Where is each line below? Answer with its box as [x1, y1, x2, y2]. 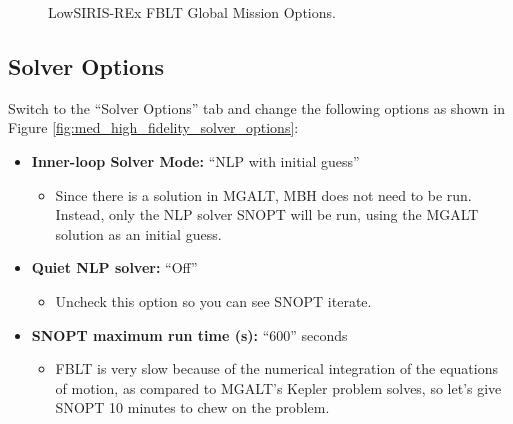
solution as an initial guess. [55, 223, 222, 244]
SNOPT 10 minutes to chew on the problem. [55, 397, 330, 418]
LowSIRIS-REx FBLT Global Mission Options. [48, 2, 336, 22]
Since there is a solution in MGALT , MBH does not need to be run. [55, 184, 472, 205]
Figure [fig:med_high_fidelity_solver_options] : [8, 117, 299, 138]
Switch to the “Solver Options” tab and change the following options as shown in [8, 97, 505, 118]
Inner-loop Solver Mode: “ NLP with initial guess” [31, 150, 360, 171]
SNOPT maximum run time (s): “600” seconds [31, 324, 348, 345]
